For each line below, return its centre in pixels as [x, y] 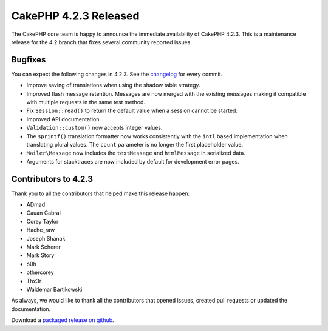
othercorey [40, 272]
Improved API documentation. [64, 119]
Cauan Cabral [43, 213]
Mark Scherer [43, 247]
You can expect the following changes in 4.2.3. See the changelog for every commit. [117, 74]
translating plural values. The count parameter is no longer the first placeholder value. [135, 144]
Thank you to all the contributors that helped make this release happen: [101, 193]
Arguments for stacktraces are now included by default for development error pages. [133, 161]
